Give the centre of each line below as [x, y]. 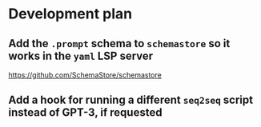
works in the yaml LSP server [81, 56]
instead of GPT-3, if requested [85, 113]
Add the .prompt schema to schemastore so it [119, 44]
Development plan [70, 14]
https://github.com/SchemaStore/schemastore [85, 75]
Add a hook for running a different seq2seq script [131, 100]
